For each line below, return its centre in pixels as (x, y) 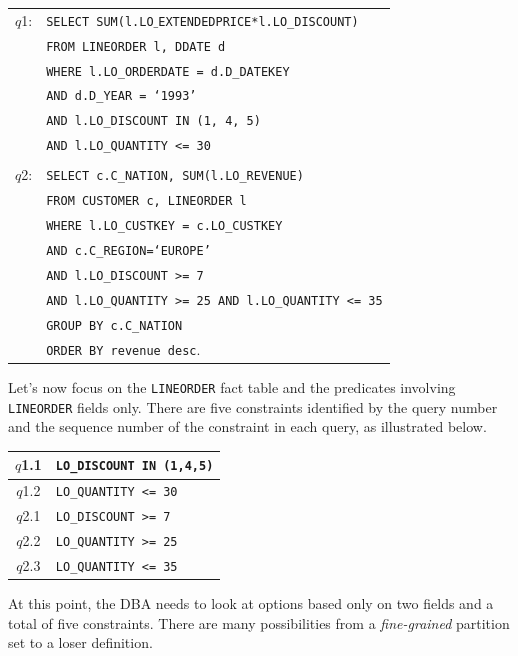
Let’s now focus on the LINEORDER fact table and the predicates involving (232, 386)
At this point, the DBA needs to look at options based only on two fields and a (251, 603)
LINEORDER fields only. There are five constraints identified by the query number (253, 406)
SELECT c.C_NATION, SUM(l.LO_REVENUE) (175, 176)
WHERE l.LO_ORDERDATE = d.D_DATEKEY (168, 71)
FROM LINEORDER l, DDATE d (136, 46)
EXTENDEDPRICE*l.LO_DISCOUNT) (258, 21)
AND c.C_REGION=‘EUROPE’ (128, 251)
